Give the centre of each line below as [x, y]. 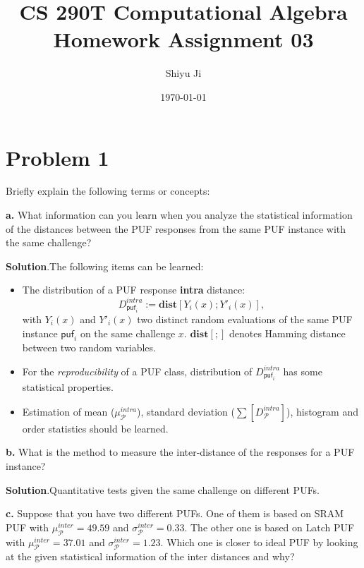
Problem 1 [57, 157]
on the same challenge [128, 333]
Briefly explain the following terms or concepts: [108, 191]
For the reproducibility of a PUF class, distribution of [137, 371]
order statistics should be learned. [95, 428]
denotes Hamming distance [287, 333]
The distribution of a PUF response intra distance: [134, 290]
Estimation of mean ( [68, 411]
